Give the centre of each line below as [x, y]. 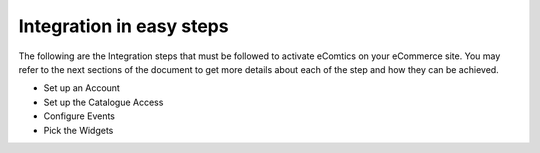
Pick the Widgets [78, 130]
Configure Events [79, 116]
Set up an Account [81, 88]
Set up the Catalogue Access [103, 102]
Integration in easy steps [123, 26]
